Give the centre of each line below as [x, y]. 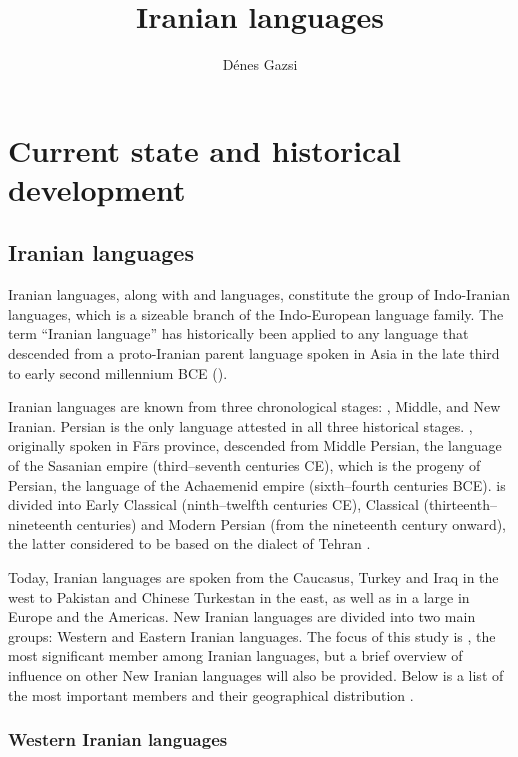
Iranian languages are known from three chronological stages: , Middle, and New [254, 406]
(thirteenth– [460, 504]
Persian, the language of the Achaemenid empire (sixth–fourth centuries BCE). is [257, 484]
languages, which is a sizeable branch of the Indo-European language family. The [256, 313]
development [97, 188]
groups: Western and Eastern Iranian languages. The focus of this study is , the [252, 635]
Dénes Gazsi [260, 64]
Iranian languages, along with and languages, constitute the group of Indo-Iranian [259, 294]
